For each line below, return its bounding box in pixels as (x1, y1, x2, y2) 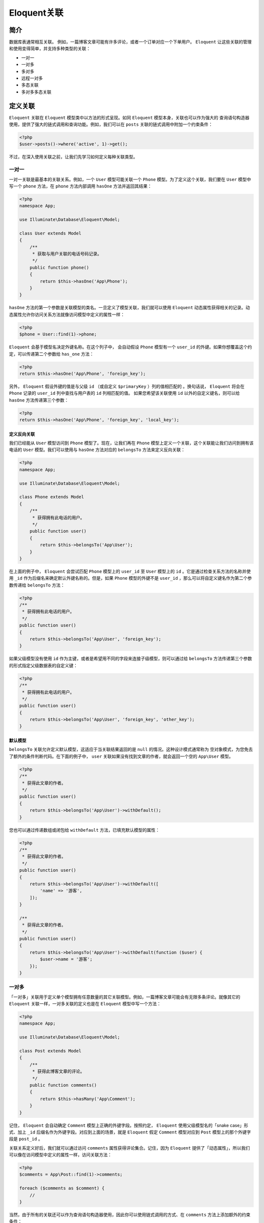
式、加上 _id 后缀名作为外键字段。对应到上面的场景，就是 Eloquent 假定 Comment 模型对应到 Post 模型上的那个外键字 (9, 1129, 251, 1135)
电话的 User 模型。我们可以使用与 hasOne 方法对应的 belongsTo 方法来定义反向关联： (9, 447, 185, 453)
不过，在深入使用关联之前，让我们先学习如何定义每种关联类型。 (9, 154, 138, 160)
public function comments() (29, 1082, 97, 1088)
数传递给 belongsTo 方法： (9, 582, 65, 588)
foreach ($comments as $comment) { (19, 1185, 105, 1191)
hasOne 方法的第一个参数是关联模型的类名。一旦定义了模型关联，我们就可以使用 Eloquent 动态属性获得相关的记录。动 (9, 305, 250, 311)
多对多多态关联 (21, 89, 51, 95)
